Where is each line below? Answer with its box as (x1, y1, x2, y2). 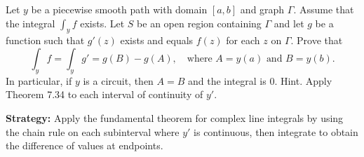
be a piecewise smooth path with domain (31, 2, 208, 16)
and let (274, 15, 304, 30)
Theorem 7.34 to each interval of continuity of (6, 87, 203, 102)
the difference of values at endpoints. (6, 138, 163, 153)
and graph (240, 2, 285, 16)
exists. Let (80, 15, 125, 30)
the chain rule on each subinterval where (6, 124, 180, 139)
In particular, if (6, 73, 72, 88)
